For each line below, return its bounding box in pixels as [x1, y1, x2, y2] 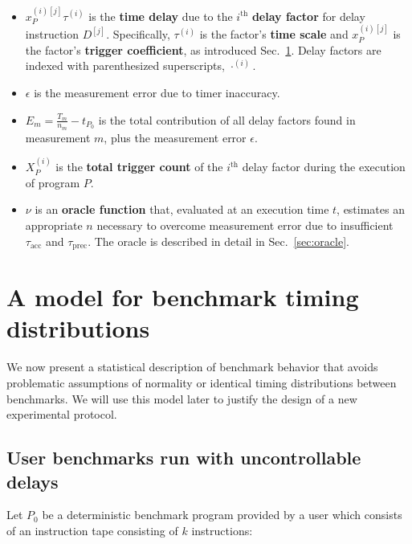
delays [6, 468, 59, 493]
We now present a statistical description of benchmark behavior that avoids [6, 358, 378, 375]
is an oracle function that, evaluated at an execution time [35, 201, 329, 218]
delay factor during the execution [242, 158, 406, 175]
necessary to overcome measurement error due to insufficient [96, 217, 394, 234]
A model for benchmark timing [6, 280, 359, 313]
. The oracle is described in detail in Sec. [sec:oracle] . [88, 232, 349, 249]
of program [25, 174, 80, 190]
